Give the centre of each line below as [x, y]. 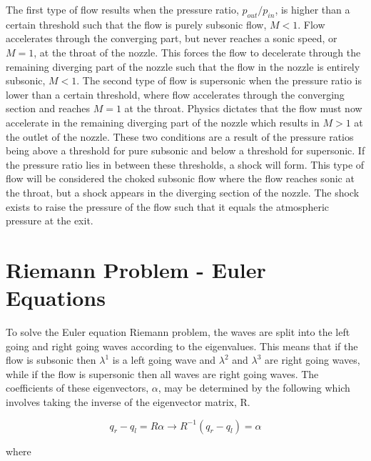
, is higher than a [312, 9]
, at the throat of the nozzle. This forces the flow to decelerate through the [197, 52]
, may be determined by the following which [254, 388]
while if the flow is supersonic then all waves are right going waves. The [162, 373]
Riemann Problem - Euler [136, 269]
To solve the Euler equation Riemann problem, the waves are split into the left [178, 332]
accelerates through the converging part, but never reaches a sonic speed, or [172, 38]
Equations [56, 298]
